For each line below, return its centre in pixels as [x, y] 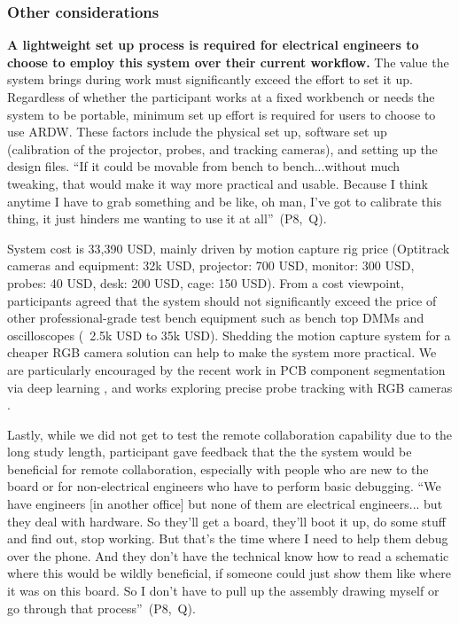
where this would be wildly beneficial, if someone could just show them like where [229, 573]
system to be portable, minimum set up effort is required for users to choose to [222, 114]
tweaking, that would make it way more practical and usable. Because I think [218, 183]
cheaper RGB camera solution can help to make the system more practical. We [222, 352]
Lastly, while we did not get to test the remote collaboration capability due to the [230, 434]
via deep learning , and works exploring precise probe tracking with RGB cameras [230, 387]
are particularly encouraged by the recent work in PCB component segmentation [226, 369]
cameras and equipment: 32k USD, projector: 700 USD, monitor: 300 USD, [211, 265]
